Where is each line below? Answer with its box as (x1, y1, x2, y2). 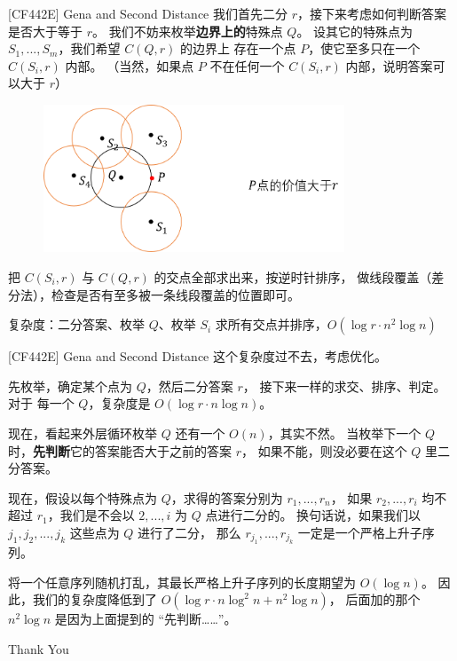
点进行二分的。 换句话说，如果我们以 (205, 506, 422, 524)
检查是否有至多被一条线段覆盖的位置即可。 (51, 285, 300, 303)
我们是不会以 (59, 506, 135, 524)
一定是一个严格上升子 (297, 523, 422, 541)
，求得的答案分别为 (170, 488, 283, 507)
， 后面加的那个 (328, 590, 421, 609)
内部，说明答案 (345, 56, 433, 75)
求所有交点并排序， (215, 315, 327, 334)
